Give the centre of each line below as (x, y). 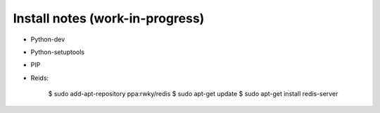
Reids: (40, 78)
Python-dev (48, 39)
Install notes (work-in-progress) (109, 18)
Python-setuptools (57, 52)
